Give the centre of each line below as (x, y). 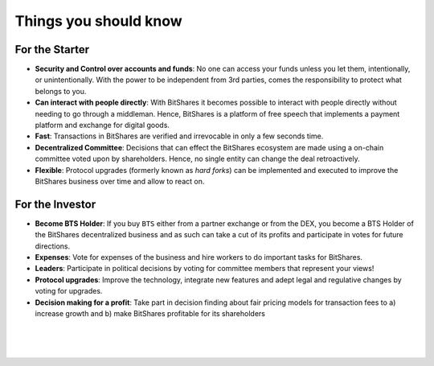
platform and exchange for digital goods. (102, 125)
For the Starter (52, 49)
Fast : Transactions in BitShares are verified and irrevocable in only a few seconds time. (179, 136)
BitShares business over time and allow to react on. (120, 181)
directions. (53, 246)
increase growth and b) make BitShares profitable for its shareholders (150, 313)
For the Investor (55, 204)
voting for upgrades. (69, 291)
